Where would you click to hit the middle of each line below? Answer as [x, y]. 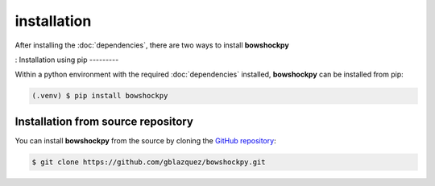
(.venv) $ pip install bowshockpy [100, 96]
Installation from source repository [104, 121]
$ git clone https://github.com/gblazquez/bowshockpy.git [149, 162]
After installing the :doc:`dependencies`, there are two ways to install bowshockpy [152, 45]
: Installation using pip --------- [67, 60]
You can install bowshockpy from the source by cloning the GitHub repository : [146, 140]
